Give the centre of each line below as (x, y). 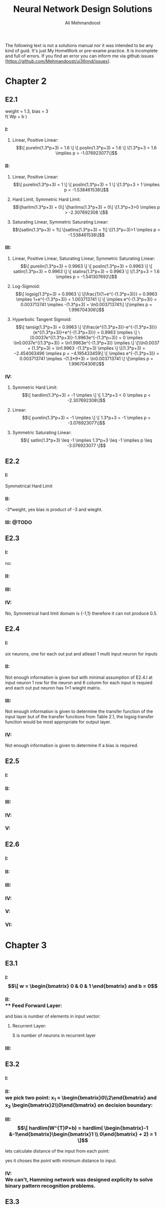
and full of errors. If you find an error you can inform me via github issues (80, 56)
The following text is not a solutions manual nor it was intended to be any (79, 45)
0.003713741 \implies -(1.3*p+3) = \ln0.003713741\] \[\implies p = (86, 304)
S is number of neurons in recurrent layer (54, 1035)
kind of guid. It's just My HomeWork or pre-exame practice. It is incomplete (82, 50)
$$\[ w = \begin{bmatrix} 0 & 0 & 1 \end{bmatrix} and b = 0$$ (83, 986)
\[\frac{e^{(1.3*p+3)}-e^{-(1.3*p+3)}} (119, 327)
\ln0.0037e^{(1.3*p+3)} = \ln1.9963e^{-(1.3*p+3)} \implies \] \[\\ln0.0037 (86, 343)
